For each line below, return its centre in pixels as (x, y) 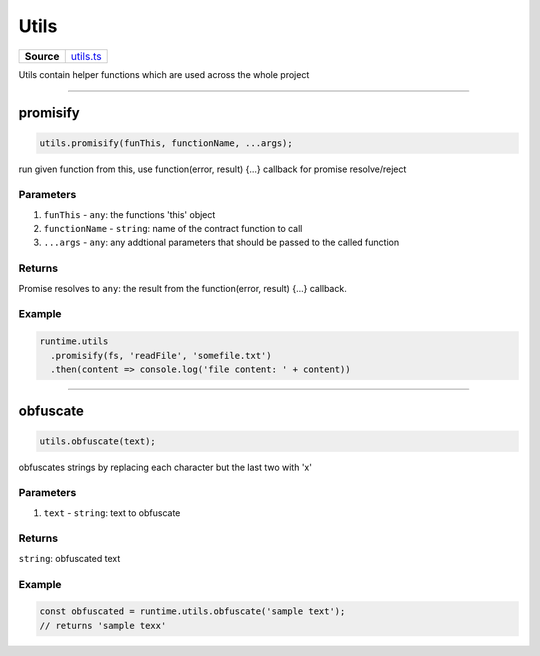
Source (42, 56)
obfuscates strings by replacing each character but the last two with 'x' (165, 467)
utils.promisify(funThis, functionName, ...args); (166, 143)
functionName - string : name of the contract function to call (173, 229)
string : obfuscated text (69, 558)
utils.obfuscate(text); (98, 441)
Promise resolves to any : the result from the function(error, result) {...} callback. (182, 288)
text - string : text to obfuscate (112, 512)
